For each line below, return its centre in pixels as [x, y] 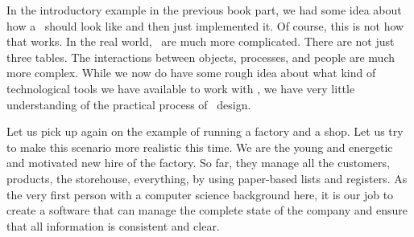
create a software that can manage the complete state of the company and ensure [207, 210]
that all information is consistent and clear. [113, 225]
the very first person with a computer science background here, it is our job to [200, 194]
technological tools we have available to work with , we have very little [181, 88]
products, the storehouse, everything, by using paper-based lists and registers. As [207, 178]
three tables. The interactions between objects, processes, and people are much [201, 57]
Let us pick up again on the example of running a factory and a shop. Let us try [205, 131]
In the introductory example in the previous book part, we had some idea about [204, 10]
